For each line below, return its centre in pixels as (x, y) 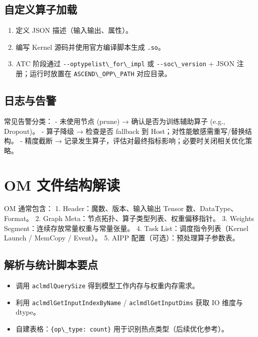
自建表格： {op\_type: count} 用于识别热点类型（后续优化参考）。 (122, 328)
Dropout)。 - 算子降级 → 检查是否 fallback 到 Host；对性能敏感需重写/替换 (125, 131)
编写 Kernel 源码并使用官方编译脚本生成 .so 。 (90, 47)
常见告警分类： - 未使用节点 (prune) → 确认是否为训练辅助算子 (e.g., (115, 121)
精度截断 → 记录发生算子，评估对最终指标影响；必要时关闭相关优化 (135, 141)
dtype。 (28, 312)
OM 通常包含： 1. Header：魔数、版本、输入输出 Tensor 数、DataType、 (121, 208)
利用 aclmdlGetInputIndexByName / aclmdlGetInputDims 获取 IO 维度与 (129, 302)
